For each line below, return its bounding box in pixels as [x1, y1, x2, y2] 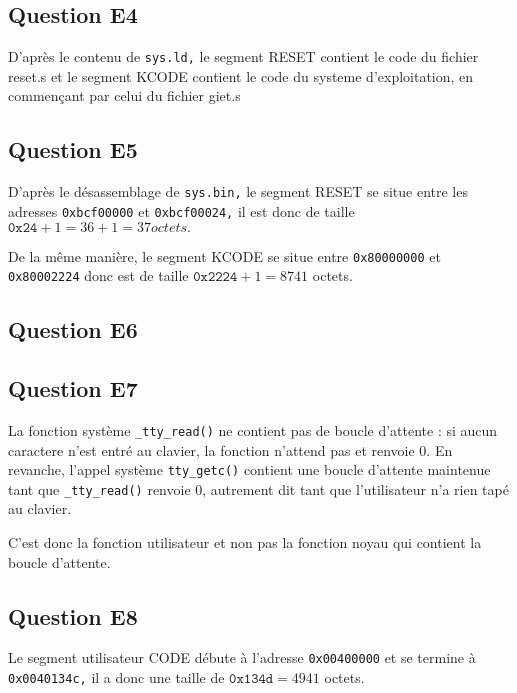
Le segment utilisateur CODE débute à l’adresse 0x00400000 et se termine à [8, 647, 476, 668]
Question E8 [8, 600, 138, 631]
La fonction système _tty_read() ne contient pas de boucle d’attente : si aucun [8, 419, 498, 440]
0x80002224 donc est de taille [8, 265, 189, 286]
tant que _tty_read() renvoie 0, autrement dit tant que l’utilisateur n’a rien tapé [8, 478, 509, 499]
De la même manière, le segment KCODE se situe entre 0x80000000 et [8, 245, 441, 266]
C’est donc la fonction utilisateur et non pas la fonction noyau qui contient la [8, 532, 482, 553]
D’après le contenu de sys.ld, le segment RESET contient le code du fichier [8, 46, 479, 67]
